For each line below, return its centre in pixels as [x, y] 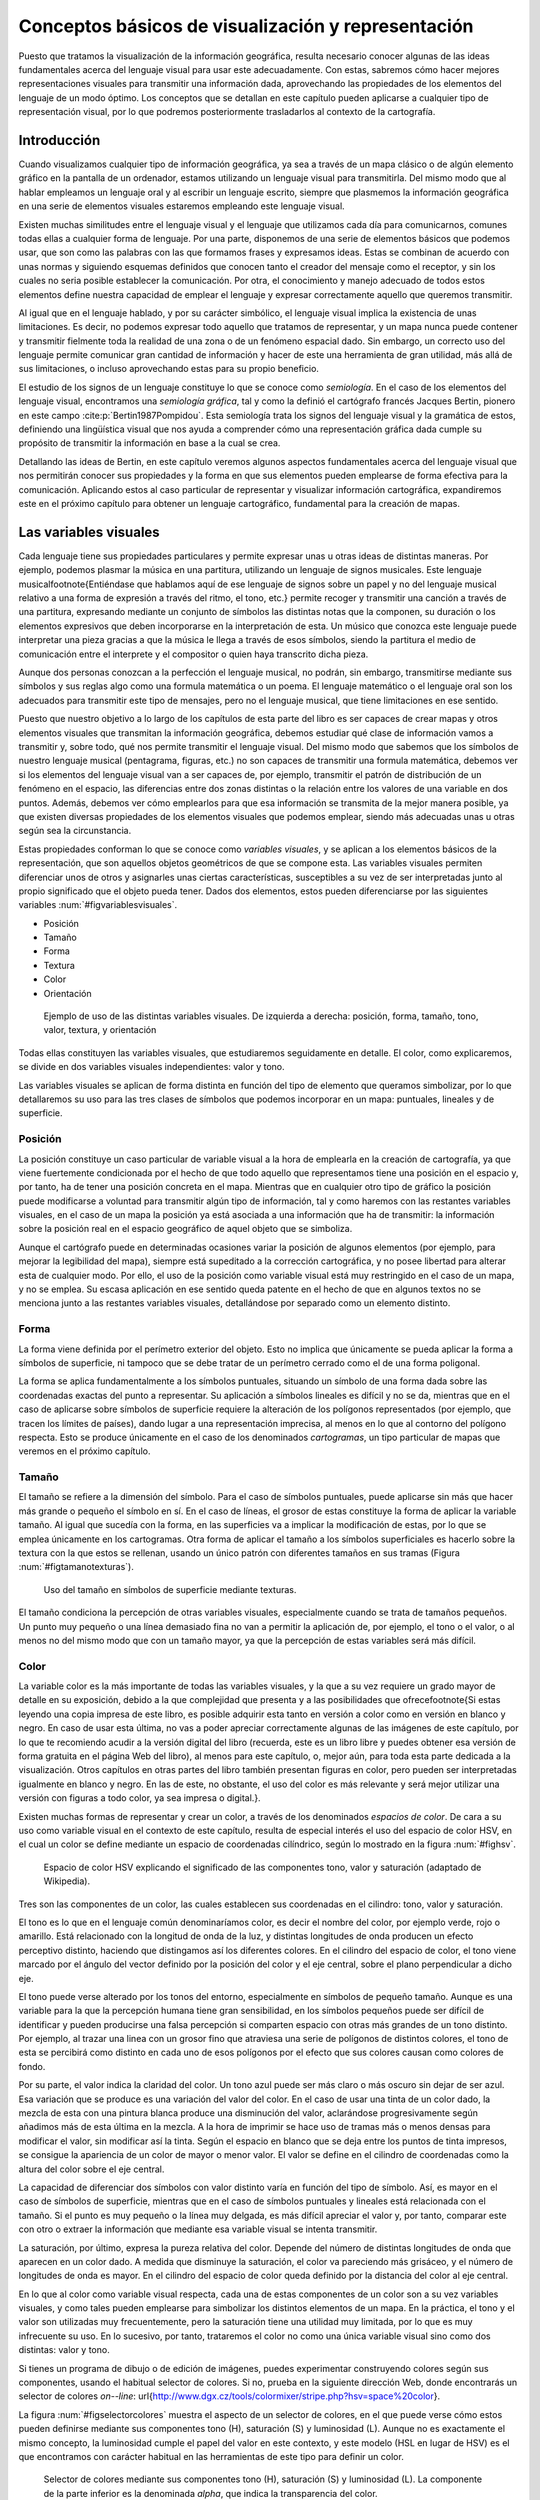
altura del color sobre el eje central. [91, 2169]
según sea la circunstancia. [75, 831]
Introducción [59, 140]
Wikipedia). [66, 1881]
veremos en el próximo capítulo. [84, 1451]
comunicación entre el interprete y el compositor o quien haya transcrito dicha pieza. [193, 654]
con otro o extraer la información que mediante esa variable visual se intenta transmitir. [198, 2229]
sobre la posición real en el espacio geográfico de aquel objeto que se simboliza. [185, 1229]
